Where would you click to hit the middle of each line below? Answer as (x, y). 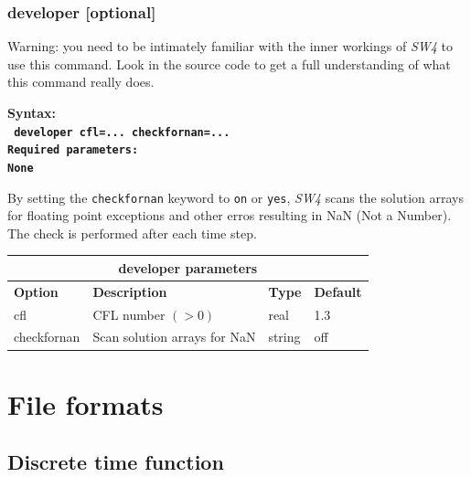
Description (130, 291)
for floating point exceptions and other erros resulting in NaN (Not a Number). (230, 215)
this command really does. (81, 82)
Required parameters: (73, 150)
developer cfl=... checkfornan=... (122, 132)
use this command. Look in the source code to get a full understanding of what (229, 64)
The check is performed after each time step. (132, 233)
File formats (86, 403)
